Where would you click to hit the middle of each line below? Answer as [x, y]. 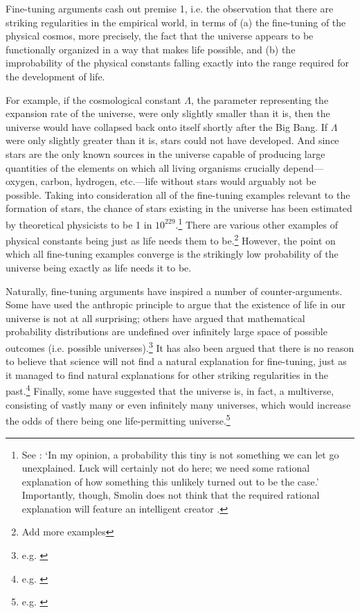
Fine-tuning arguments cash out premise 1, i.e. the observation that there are [170, 8]
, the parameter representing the [260, 99]
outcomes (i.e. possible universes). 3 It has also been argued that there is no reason [180, 346]
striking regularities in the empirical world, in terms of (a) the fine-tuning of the [176, 22]
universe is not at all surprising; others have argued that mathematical [155, 318]
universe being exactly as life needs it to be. [99, 267]
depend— [304, 167]
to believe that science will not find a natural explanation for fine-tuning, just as [176, 361]
